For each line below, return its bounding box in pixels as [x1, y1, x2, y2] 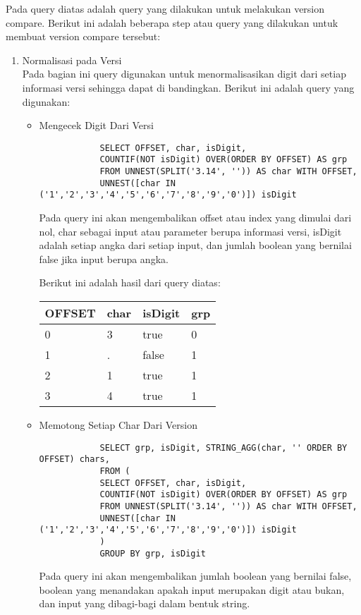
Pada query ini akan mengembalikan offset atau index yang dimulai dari [39, 210, 352, 225]
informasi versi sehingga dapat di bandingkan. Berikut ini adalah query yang [22, 80, 355, 95]
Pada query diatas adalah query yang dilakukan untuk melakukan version [6, 1, 325, 16]
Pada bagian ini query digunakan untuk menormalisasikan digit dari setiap [22, 66, 346, 81]
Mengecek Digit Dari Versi [39, 118, 154, 133]
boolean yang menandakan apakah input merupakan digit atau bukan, [39, 582, 345, 597]
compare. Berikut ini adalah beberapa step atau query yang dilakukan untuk [6, 15, 338, 30]
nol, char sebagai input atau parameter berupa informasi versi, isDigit [39, 224, 342, 238]
